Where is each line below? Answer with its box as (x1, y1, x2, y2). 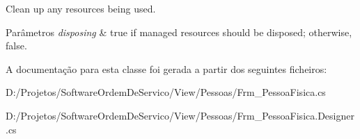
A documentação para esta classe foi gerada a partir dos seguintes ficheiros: (6, 61, 327, 76)
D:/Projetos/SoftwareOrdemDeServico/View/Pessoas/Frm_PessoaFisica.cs (6, 85, 326, 99)
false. (6, 38, 27, 53)
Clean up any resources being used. (6, 1, 156, 15)
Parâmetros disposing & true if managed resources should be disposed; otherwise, (6, 24, 352, 39)
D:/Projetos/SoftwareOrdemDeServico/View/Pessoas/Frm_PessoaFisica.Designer (6, 108, 354, 122)
